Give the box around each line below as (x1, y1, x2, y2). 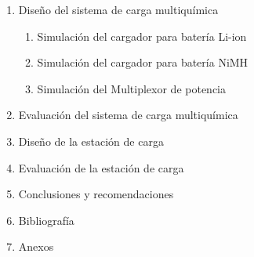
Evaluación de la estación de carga (18, 159, 184, 176)
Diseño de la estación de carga (18, 132, 164, 149)
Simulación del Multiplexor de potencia (37, 80, 227, 96)
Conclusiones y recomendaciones (18, 186, 174, 202)
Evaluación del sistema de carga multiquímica (18, 107, 238, 123)
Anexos (18, 238, 54, 255)
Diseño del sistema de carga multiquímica (18, 2, 219, 17)
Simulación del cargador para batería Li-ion (37, 27, 247, 44)
